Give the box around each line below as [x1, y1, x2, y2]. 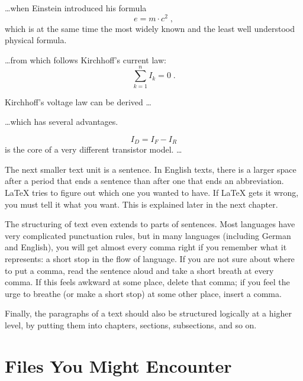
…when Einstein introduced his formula [5, 2, 147, 14]
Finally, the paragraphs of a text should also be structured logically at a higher [5, 307, 292, 319]
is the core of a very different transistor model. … [5, 143, 182, 156]
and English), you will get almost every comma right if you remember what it [5, 241, 287, 253]
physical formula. [5, 34, 67, 46]
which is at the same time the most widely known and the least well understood [5, 22, 295, 34]
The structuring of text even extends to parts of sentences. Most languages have [5, 218, 295, 230]
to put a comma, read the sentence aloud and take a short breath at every [5, 264, 274, 276]
